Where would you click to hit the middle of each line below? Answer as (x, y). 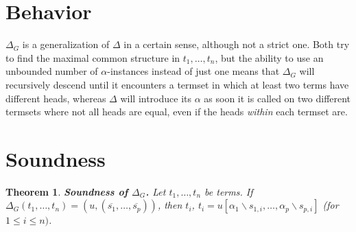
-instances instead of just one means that (193, 71)
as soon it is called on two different (277, 98)
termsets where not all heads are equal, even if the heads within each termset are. (177, 112)
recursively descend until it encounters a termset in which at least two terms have (177, 84)
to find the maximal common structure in (93, 57)
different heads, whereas (56, 98)
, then (170, 205)
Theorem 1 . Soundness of (67, 191)
